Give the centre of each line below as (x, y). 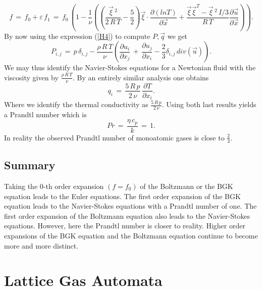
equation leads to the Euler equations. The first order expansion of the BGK (122, 196)
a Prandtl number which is (45, 114)
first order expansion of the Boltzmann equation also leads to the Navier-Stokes (127, 215)
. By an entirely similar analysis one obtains (141, 77)
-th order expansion (73, 186)
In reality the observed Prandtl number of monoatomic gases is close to (114, 137)
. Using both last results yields (209, 104)
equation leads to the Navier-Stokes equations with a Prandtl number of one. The (130, 206)
